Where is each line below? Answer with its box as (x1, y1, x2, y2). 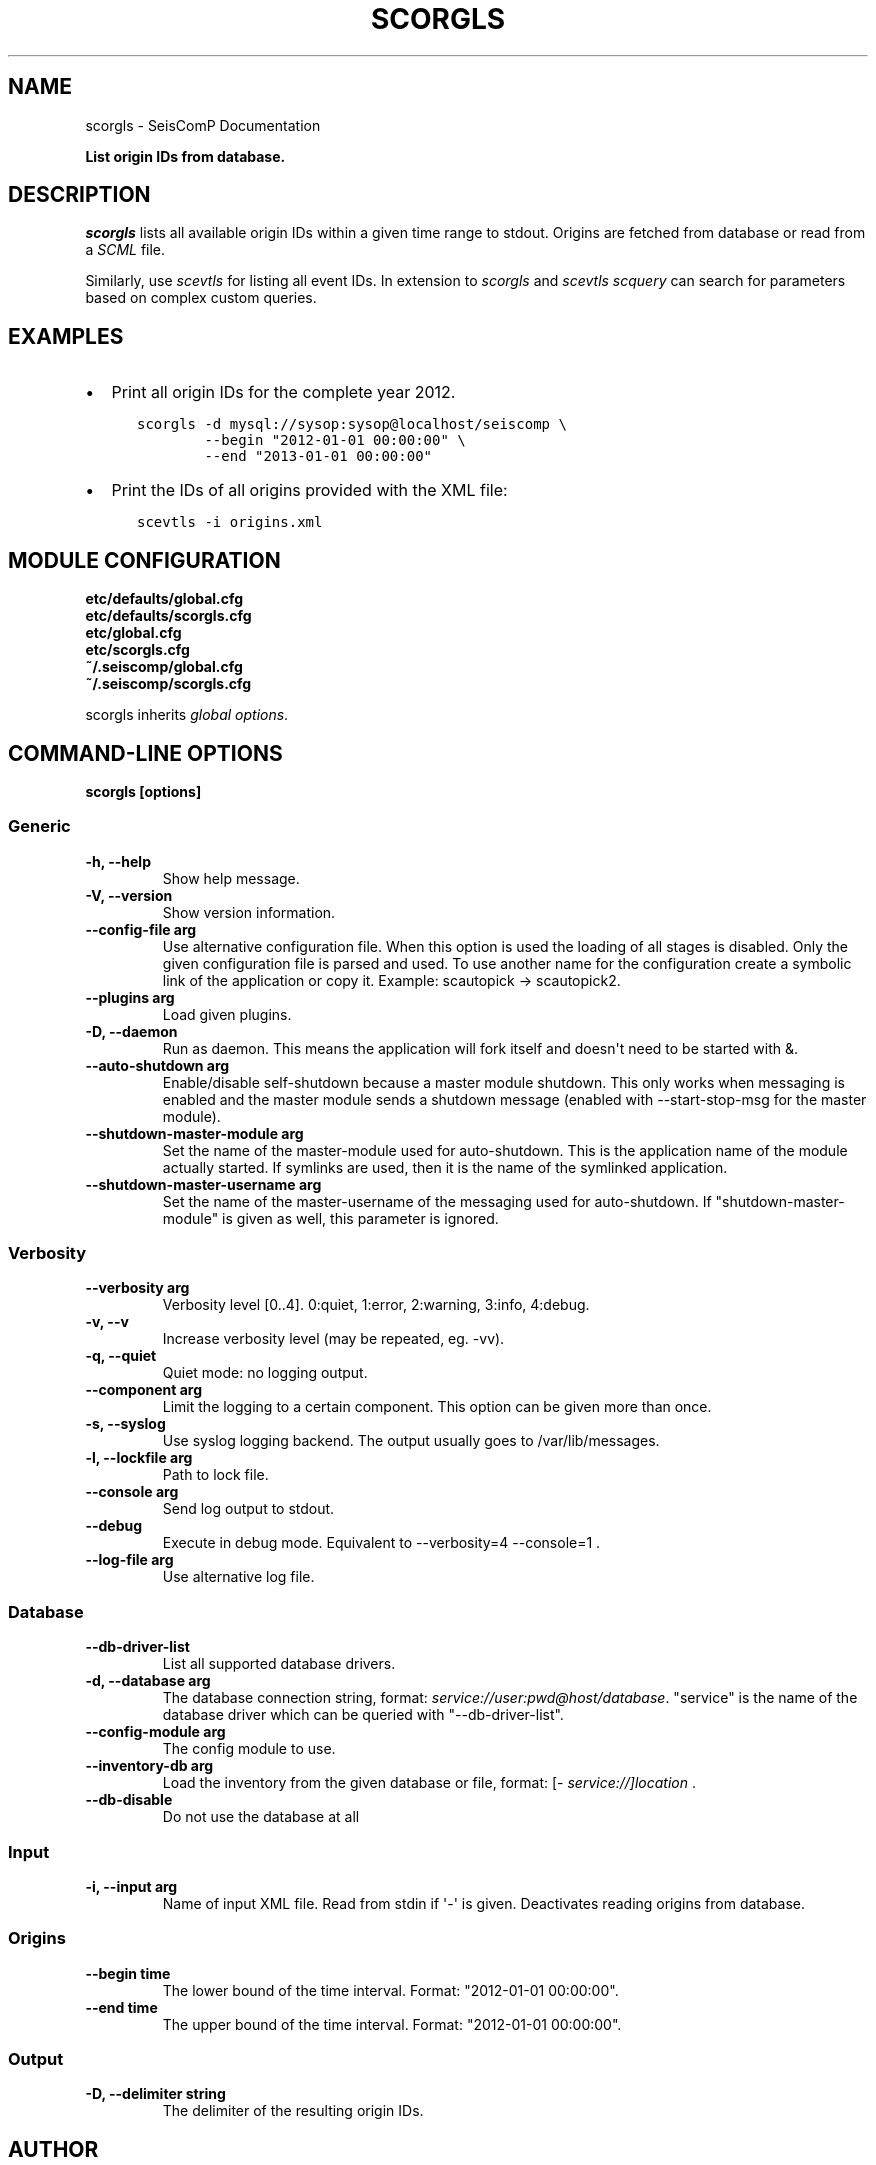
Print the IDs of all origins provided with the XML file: (111, 480, 508, 501)
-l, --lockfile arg (85, 1449, 193, 1467)
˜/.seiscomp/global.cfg (85, 658, 243, 676)
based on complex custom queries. (85, 289, 317, 307)
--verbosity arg (85, 1279, 190, 1297)
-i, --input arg (85, 1877, 178, 1895)
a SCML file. (85, 241, 166, 259)
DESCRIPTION (8, 182, 151, 208)
